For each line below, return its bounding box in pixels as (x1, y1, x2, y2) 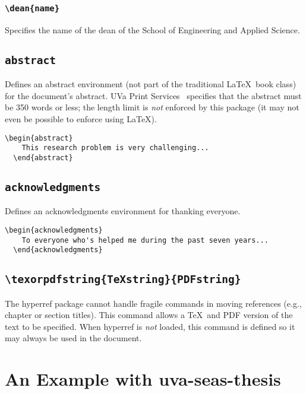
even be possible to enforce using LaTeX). (5, 112, 157, 125)
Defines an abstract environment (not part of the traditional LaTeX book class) (5, 78, 296, 90)
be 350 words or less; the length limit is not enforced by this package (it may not (5, 101, 299, 113)
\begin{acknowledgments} (5, 225, 103, 234)
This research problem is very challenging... (21, 144, 209, 152)
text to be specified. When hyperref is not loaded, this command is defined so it (5, 320, 295, 332)
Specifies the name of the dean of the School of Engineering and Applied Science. (5, 23, 300, 36)
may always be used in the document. (5, 332, 142, 344)
